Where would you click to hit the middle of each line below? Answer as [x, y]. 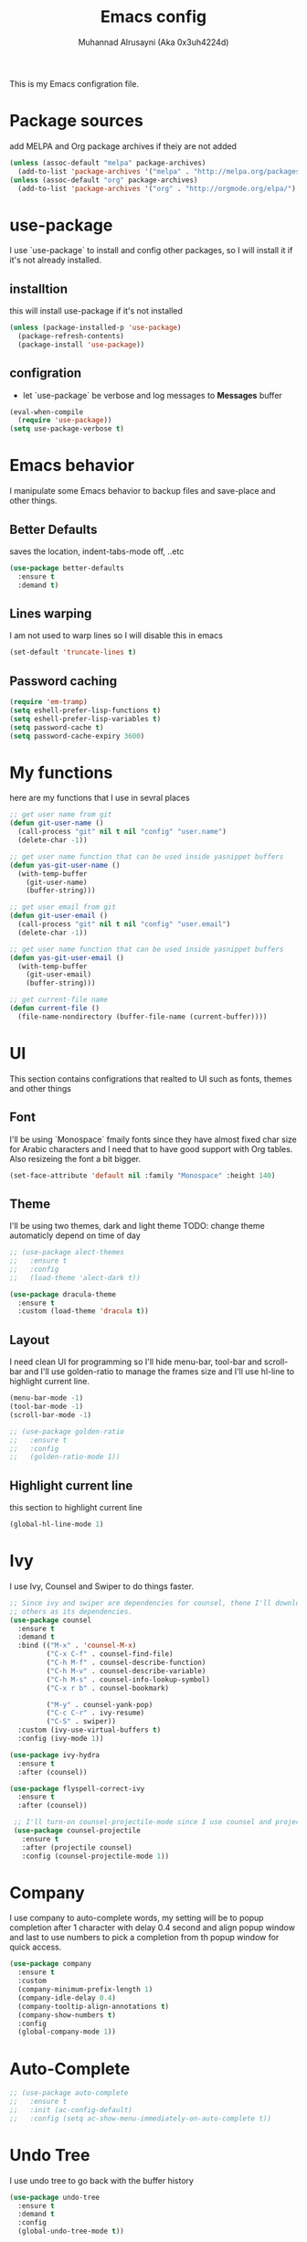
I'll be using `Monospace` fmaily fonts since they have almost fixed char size [153, 1139]
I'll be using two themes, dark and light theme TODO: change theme [137, 1226]
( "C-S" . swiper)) [81, 1722]
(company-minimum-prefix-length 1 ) [85, 1990]
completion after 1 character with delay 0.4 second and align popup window [152, 1927]
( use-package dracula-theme [63, 1294]
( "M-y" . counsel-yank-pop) [100, 1704]
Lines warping [51, 613]
